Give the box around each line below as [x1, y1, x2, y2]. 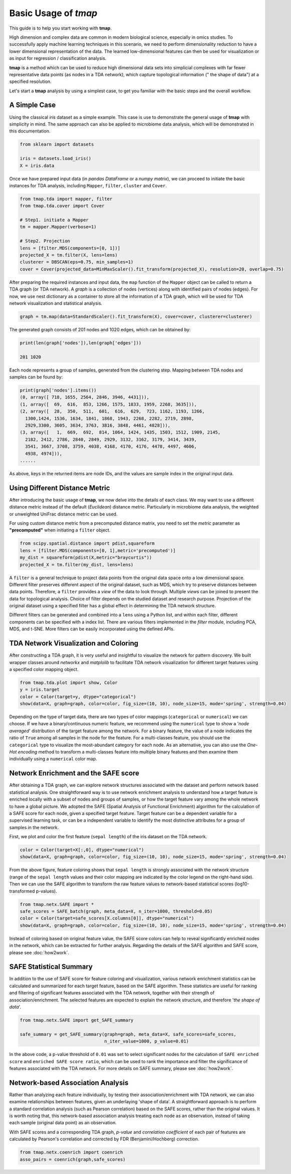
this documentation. [9, 128, 51, 134]
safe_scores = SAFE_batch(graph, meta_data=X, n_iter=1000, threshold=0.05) [20, 908, 213, 914]
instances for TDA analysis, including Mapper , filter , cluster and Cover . [9, 182, 167, 188]
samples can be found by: [9, 374, 63, 380]
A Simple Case [9, 101, 56, 109]
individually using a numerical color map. [9, 756, 97, 762]
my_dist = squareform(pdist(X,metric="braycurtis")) [20, 555, 152, 561]
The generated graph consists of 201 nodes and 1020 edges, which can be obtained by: [9, 326, 191, 332]
